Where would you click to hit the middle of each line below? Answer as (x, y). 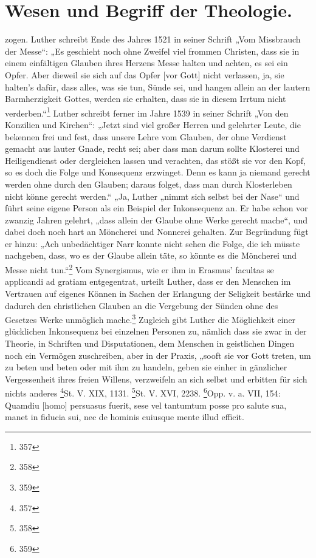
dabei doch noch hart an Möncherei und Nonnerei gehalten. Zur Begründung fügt (157, 232)
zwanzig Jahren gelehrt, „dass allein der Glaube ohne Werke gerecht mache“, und (156, 219)
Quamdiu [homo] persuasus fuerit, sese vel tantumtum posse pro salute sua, (146, 405)
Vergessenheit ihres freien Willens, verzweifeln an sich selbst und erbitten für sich (156, 379)
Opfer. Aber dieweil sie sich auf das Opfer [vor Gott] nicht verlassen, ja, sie (145, 74)
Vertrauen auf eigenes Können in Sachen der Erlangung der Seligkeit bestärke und (158, 293)
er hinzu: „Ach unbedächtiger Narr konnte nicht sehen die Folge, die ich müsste (153, 243)
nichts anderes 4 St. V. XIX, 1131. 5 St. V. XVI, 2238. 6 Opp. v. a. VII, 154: (143, 392)
